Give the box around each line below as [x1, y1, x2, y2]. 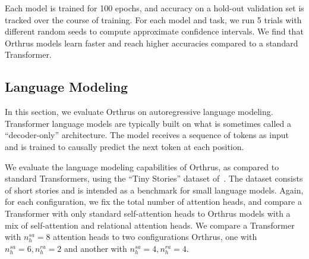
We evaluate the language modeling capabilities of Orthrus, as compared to [5, 160, 279, 173]
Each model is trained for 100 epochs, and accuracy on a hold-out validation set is [5, 2, 304, 14]
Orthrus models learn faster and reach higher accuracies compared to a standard [5, 36, 298, 49]
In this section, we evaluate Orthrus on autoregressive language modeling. [5, 105, 273, 118]
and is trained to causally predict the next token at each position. [5, 140, 244, 152]
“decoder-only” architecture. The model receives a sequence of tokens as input [5, 129, 289, 141]
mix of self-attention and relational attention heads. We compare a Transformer [5, 219, 295, 231]
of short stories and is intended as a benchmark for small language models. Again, [5, 183, 304, 196]
